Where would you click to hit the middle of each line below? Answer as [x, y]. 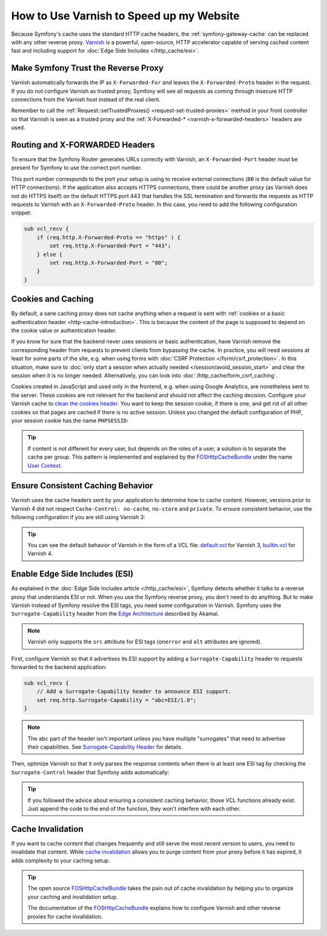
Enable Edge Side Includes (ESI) [72, 574]
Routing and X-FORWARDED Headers [83, 145]
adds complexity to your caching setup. [61, 860]
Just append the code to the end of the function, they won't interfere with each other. [134, 808]
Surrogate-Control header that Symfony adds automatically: [90, 772]
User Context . [45, 465]
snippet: [21, 213]
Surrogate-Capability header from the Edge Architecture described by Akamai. [115, 614]
